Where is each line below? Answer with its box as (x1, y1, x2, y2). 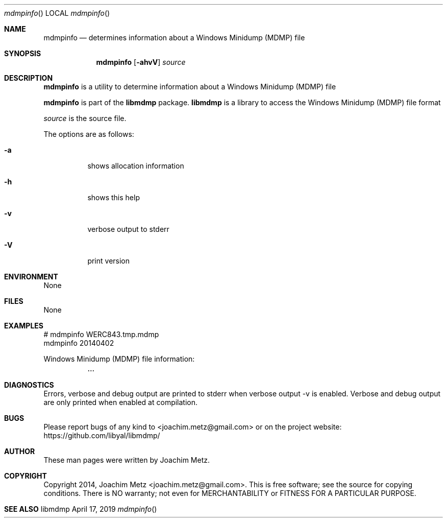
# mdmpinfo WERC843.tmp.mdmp (43, 330, 159, 339)
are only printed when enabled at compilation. (43, 398, 198, 407)
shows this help (87, 193, 140, 202)
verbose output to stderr (87, 225, 169, 233)
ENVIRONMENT (4, 272, 58, 281)
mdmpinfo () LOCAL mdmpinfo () (4, 9, 110, 17)
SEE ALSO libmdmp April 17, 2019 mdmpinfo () (4, 505, 157, 513)
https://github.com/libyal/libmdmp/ (43, 431, 160, 440)
